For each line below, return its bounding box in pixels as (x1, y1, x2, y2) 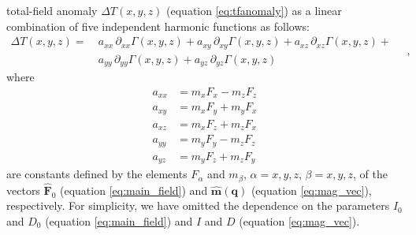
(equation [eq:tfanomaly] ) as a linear (166, 2, 342, 18)
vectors (6, 181, 40, 198)
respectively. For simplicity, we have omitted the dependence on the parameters (6, 197, 390, 214)
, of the (353, 166, 388, 182)
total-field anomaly (6, 2, 98, 18)
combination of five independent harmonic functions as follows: (6, 17, 310, 34)
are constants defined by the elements (6, 166, 188, 182)
